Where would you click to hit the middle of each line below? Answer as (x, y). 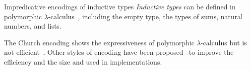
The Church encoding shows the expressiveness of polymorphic (99, 42)
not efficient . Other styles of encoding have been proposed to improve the (119, 52)
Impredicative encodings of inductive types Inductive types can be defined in (120, 6)
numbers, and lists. (33, 26)
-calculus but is (224, 42)
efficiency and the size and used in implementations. (83, 61)
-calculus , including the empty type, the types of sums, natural (146, 16)
